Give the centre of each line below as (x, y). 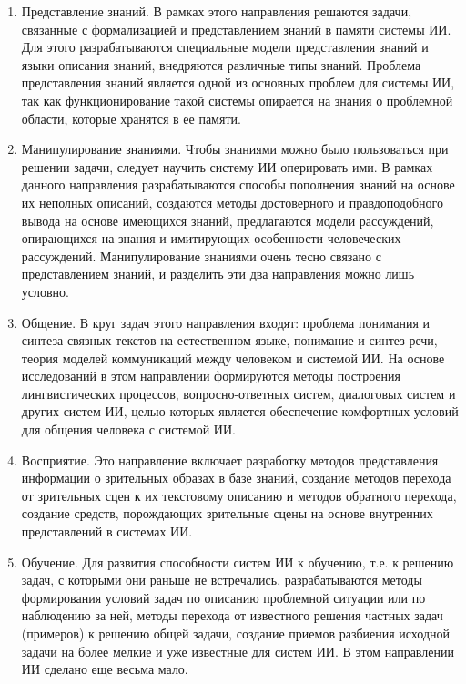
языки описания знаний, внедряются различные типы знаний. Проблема (221, 64)
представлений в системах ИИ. (107, 531)
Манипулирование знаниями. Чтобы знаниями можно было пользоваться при (235, 149)
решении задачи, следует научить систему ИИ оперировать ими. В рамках (227, 166)
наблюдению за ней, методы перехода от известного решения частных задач (232, 615)
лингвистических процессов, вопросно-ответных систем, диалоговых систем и (238, 393)
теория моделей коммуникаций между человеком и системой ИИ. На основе (233, 357)
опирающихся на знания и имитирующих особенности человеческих (211, 238)
